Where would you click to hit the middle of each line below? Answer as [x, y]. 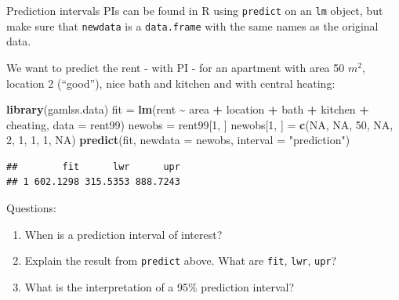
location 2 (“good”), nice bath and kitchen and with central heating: [171, 83]
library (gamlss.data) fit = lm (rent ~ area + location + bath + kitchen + [188, 109]
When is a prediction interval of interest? [123, 234]
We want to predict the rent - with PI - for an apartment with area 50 [176, 67]
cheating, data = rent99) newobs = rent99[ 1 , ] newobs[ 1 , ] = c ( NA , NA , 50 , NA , [200, 124]
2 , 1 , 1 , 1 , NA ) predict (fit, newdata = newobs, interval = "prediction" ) [178, 140]
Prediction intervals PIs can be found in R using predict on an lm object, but [195, 10]
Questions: [31, 208]
